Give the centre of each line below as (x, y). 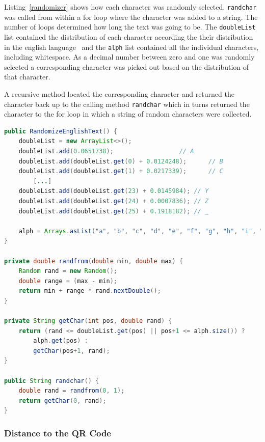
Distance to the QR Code (58, 433)
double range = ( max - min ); (68, 281)
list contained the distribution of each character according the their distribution (129, 36)
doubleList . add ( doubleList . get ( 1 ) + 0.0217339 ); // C (121, 171)
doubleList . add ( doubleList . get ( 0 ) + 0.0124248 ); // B (121, 161)
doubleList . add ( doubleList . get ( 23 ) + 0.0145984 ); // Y (114, 191)
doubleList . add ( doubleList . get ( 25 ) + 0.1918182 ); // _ (114, 211)
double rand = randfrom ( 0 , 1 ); (72, 391)
